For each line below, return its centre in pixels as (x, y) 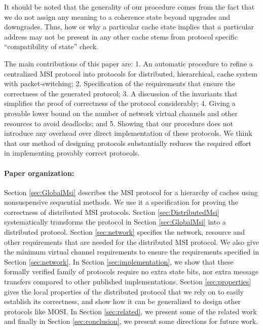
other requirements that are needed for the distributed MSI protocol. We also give (131, 242)
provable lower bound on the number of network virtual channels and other (121, 113)
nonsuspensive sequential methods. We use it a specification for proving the (121, 202)
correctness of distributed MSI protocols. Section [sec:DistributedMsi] (112, 212)
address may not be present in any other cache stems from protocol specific (121, 36)
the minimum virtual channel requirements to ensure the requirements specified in (131, 252)
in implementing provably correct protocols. (72, 153)
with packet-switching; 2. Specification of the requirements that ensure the (120, 83)
